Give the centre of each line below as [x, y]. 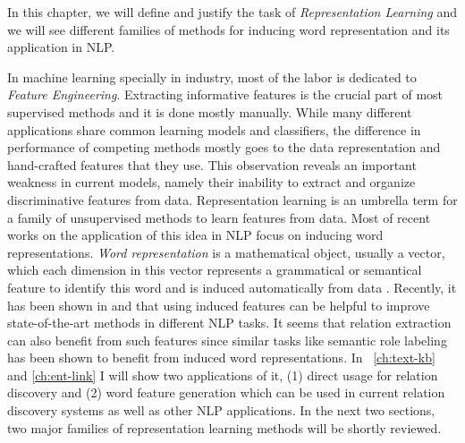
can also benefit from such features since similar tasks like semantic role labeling [227, 340]
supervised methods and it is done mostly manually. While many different [210, 111]
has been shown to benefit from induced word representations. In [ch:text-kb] [221, 358]
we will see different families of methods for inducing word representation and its [228, 29]
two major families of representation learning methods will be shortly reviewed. [224, 427]
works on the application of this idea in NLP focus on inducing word [195, 235]
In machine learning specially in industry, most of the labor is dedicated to [212, 77]
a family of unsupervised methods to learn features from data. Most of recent [219, 217]
